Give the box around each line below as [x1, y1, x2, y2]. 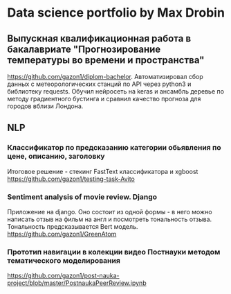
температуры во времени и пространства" [7, 54, 205, 66]
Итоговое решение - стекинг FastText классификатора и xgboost [7, 167, 198, 175]
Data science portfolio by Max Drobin [7, 5, 225, 21]
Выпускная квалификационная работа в [7, 33, 192, 44]
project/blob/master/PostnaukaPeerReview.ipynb [7, 279, 147, 287]
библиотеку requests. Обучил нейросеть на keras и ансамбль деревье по [7, 87, 225, 95]
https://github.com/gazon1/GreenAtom [7, 230, 117, 238]
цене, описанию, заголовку [7, 151, 105, 161]
